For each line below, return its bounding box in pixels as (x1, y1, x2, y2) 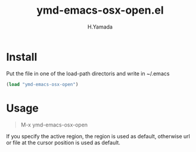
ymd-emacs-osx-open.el (36, 4, 164, 17)
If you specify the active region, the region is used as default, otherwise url (6, 132, 191, 140)
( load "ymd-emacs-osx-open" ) (6, 81, 79, 87)
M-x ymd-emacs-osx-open (20, 121, 88, 128)
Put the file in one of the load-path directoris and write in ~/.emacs (6, 69, 170, 77)
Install (6, 50, 38, 64)
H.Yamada (87, 23, 113, 30)
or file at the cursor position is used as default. (6, 139, 121, 146)
